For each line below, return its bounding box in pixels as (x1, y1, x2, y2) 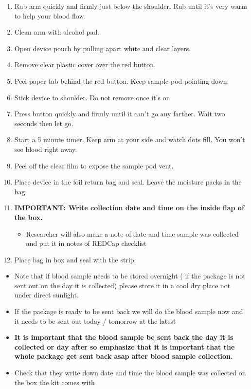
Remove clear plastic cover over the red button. (14, 59, 156, 70)
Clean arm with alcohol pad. (14, 27, 100, 37)
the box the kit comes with (14, 377, 95, 387)
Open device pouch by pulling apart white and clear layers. (14, 43, 191, 53)
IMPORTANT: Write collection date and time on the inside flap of (14, 203, 244, 213)
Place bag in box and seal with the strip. (14, 254, 136, 264)
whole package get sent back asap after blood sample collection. (14, 351, 233, 361)
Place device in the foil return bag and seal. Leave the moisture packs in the (14, 177, 242, 187)
